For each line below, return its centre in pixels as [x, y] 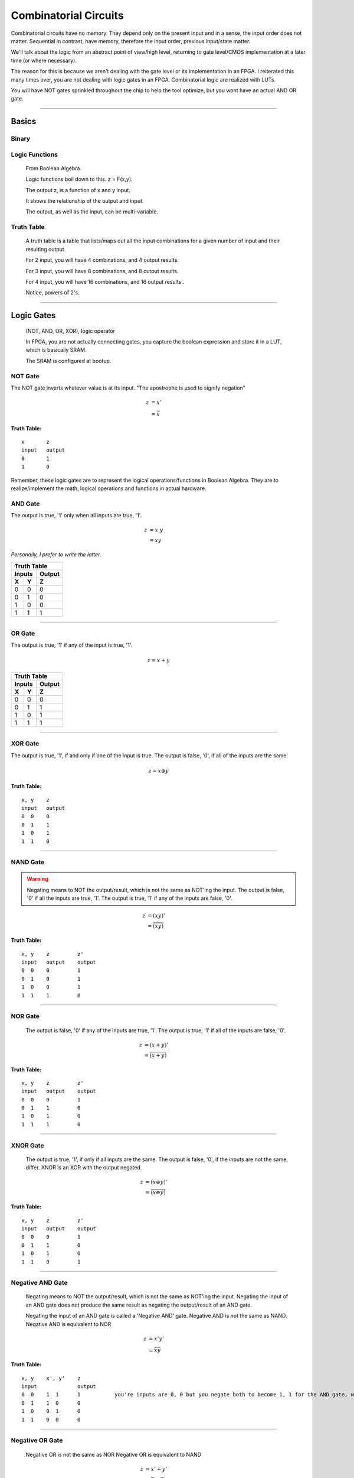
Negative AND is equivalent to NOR [68, 1324]
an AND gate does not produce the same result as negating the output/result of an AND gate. [139, 1305]
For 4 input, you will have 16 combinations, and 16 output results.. [105, 281]
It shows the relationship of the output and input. [85, 200]
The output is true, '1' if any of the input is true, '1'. [72, 645]
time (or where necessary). [44, 60]
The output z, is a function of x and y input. [78, 190]
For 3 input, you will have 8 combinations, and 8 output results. [102, 271]
